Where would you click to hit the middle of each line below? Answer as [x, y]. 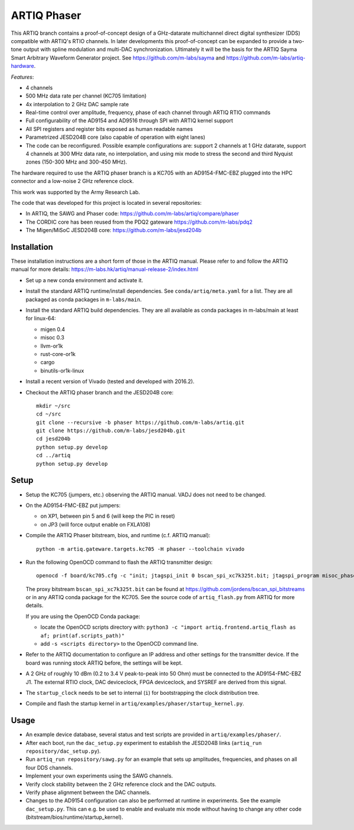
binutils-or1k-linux [62, 370]
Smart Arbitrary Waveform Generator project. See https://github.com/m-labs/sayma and [118, 58]
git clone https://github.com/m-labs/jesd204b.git [111, 431]
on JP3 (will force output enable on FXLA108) [95, 524]
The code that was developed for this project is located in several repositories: [106, 202]
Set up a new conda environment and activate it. [84, 280]
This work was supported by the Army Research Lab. [76, 192]
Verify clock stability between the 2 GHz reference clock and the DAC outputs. [121, 784]
